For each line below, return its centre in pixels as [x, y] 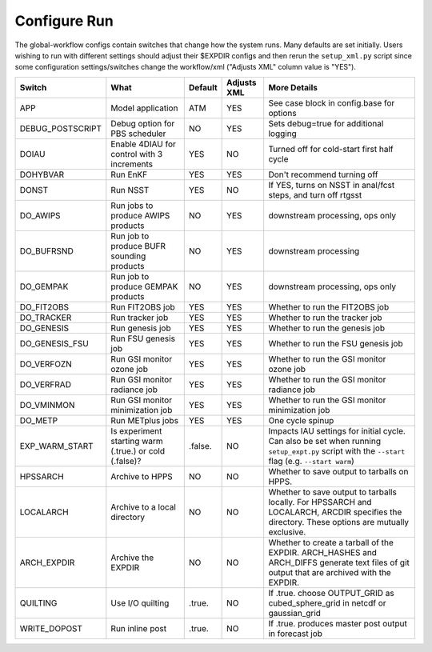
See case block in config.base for [332, 102]
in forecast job [296, 634]
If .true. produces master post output [338, 623]
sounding [128, 256]
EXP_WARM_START [56, 446]
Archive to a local [143, 506]
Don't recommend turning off [323, 174]
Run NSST [130, 190]
